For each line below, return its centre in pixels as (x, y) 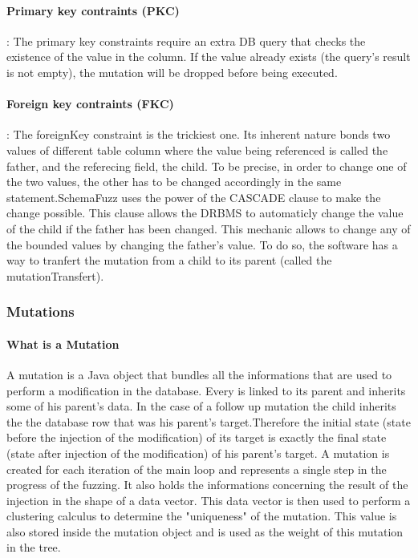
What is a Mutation (63, 344)
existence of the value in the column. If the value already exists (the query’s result (209, 57)
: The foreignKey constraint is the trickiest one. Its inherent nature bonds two (199, 134)
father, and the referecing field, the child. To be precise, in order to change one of (207, 166)
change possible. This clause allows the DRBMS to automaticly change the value (205, 213)
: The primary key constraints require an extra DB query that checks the (186, 40)
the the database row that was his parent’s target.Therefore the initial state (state (209, 421)
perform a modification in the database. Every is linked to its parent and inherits (206, 390)
